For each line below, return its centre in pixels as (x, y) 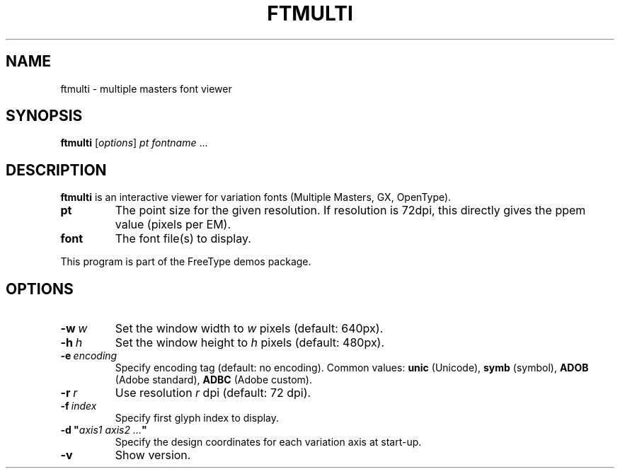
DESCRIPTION (56, 170)
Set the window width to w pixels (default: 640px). (249, 329)
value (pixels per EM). (173, 225)
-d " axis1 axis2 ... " (104, 430)
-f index (79, 406)
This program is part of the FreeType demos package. (186, 262)
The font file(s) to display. (183, 239)
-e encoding (89, 356)
